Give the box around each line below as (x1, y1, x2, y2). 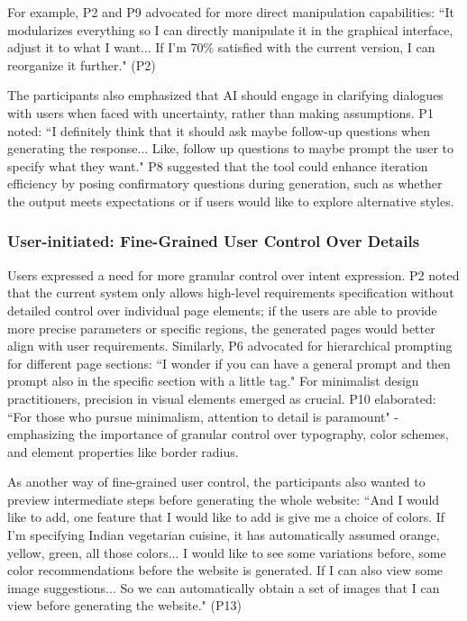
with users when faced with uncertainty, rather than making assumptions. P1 (7, 103, 434, 122)
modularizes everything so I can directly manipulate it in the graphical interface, (7, 20, 453, 39)
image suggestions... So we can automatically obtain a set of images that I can (7, 578, 440, 597)
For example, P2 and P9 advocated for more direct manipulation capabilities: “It (7, 3, 454, 21)
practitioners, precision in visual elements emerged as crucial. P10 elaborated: (7, 388, 436, 407)
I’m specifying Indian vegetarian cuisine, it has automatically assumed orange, (7, 525, 440, 544)
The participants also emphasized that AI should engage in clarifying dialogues (7, 86, 444, 105)
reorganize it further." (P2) (7, 55, 156, 74)
